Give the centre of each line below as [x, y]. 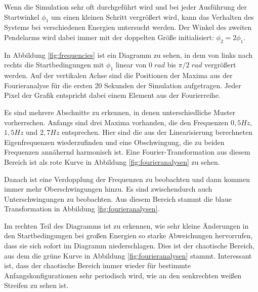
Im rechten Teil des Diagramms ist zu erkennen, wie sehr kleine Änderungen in [126, 225]
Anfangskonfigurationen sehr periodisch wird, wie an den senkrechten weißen [123, 275]
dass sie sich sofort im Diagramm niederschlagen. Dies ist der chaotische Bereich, [129, 246]
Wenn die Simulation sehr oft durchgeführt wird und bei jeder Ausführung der [126, 7]
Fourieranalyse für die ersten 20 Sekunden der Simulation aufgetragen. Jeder [123, 85]
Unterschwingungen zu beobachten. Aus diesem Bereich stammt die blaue [118, 198]
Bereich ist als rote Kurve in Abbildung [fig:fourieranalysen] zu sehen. [112, 161]
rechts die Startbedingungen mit [54, 65]
